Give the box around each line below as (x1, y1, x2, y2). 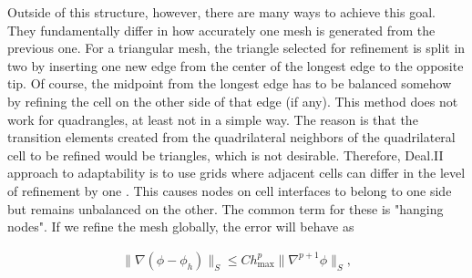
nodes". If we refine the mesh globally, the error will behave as (7, 217, 354, 236)
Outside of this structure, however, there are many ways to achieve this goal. (7, 3, 436, 21)
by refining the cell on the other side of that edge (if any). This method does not (7, 91, 458, 110)
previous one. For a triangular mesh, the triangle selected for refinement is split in (7, 38, 466, 57)
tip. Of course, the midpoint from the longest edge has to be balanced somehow (7, 74, 452, 93)
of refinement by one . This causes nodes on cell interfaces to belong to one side (7, 180, 452, 200)
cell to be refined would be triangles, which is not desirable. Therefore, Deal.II (7, 145, 444, 164)
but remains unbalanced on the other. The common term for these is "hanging (7, 199, 444, 218)
